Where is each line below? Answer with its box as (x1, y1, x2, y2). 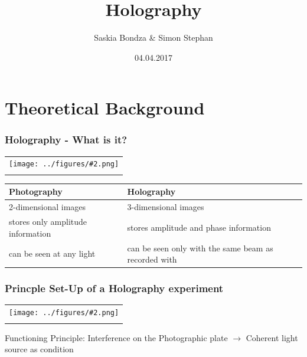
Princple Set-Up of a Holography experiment (5, 281, 224, 296)
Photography (9, 185, 63, 198)
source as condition (5, 343, 74, 355)
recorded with (127, 253, 177, 266)
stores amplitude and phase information (127, 221, 271, 233)
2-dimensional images (9, 201, 86, 213)
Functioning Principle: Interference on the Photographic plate (5, 331, 228, 343)
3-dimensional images (127, 201, 204, 213)
